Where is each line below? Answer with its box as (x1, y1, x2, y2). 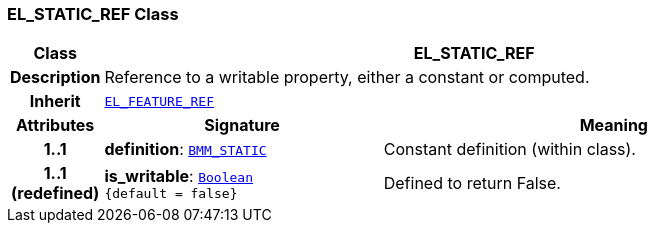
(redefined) (11, 183, 100, 204)
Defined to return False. (383, 173, 561, 194)
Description (10, 67, 101, 88)
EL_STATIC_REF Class (7, 4, 179, 24)
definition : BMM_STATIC (104, 139, 267, 160)
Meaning (579, 115, 648, 136)
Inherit (29, 91, 81, 112)
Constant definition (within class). (383, 139, 636, 160)
